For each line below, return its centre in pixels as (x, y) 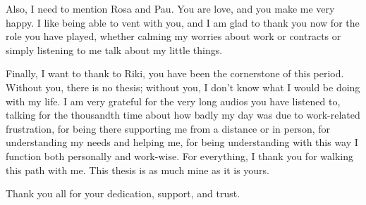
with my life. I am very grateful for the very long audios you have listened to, (173, 101)
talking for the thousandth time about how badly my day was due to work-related (183, 115)
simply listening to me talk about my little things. (114, 49)
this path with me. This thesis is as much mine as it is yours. (138, 170)
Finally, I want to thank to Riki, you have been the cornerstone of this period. (175, 73)
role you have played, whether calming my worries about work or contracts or (173, 36)
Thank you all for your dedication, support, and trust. (123, 193)
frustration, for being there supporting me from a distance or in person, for (168, 128)
